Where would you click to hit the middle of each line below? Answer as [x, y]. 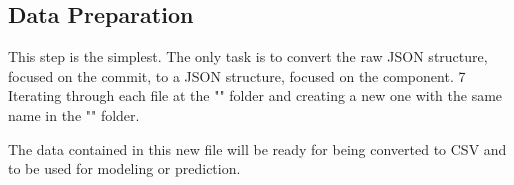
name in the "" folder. [74, 114]
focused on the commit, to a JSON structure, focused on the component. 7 [237, 75]
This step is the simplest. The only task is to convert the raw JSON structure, [248, 56]
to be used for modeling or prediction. [124, 168]
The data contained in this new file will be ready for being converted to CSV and [257, 148]
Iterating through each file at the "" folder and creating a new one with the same [255, 95]
